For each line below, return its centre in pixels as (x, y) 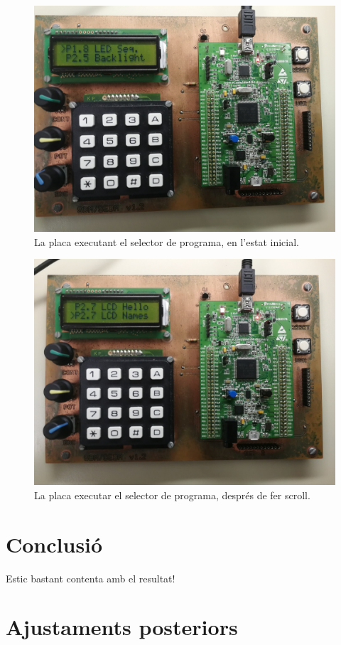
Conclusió (54, 544)
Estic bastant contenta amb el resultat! (91, 578)
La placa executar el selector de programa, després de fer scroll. (172, 495)
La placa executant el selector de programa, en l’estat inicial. (167, 241)
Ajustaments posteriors (122, 627)
